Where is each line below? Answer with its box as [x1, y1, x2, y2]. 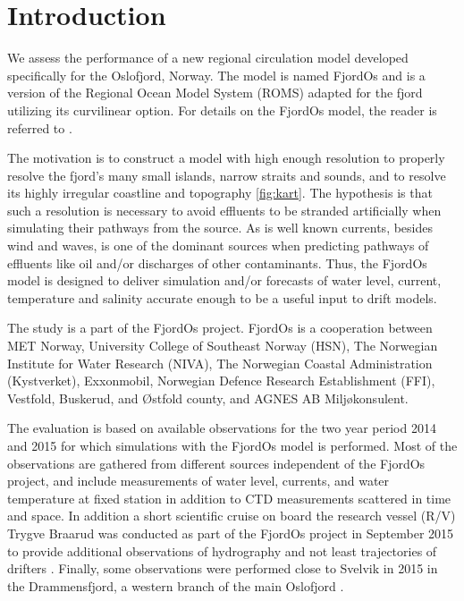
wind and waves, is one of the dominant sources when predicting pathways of [7, 236, 429, 255]
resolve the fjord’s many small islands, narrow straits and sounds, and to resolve [7, 165, 446, 184]
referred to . [7, 118, 72, 137]
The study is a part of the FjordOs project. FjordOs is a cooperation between [7, 318, 433, 337]
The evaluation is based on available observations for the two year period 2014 [7, 419, 436, 437]
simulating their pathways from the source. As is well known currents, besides [7, 218, 433, 237]
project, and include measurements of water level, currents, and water [7, 471, 390, 490]
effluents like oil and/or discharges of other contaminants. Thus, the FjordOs [7, 253, 427, 272]
